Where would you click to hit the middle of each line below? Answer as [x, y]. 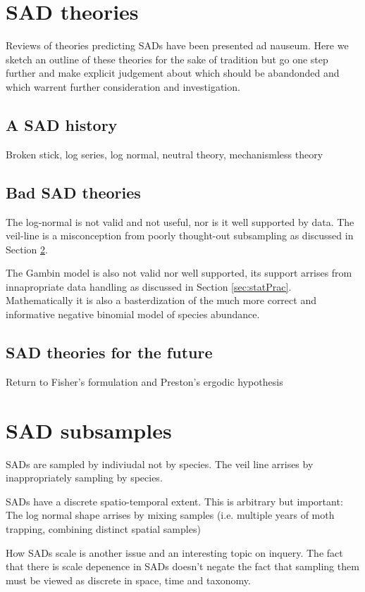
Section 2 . [27, 249]
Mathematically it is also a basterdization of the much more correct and [161, 300]
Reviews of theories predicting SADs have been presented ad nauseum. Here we [177, 45]
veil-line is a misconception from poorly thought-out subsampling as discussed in [180, 235]
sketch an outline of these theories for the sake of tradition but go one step [167, 59]
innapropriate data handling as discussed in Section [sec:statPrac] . [149, 286]
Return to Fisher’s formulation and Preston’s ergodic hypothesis [144, 381]
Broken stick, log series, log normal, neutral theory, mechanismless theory [165, 154]
